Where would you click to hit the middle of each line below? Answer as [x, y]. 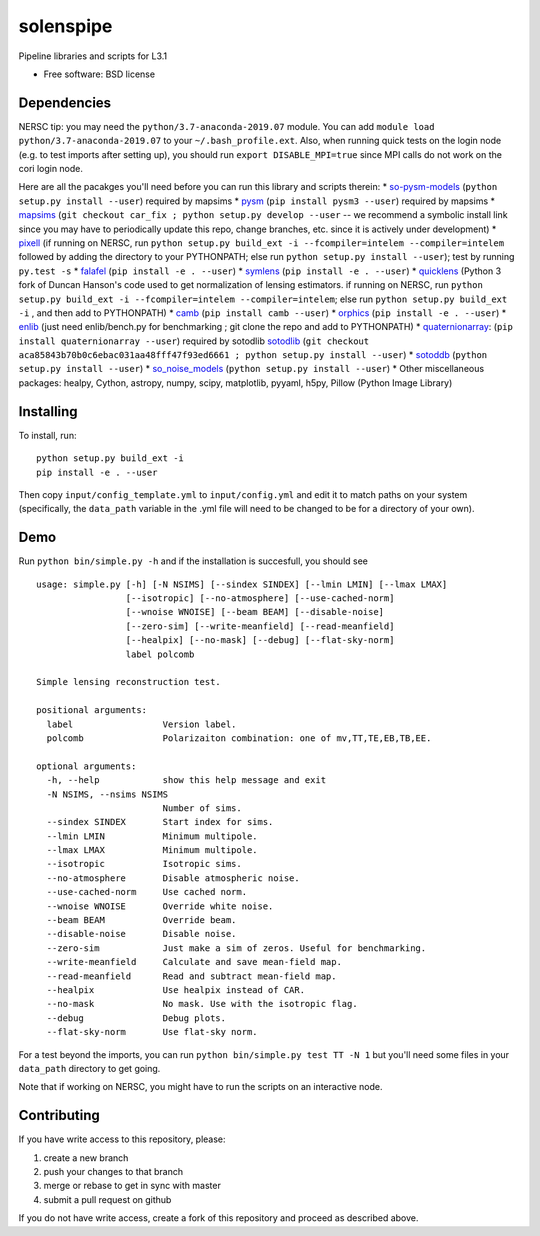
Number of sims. [202, 808]
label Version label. [141, 724]
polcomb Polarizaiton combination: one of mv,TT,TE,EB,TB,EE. [239, 738]
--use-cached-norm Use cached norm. [147, 892]
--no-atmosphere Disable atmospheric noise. [173, 878]
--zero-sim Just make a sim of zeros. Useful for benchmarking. [236, 948]
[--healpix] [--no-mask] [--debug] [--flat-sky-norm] [260, 640]
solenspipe [65, 26]
